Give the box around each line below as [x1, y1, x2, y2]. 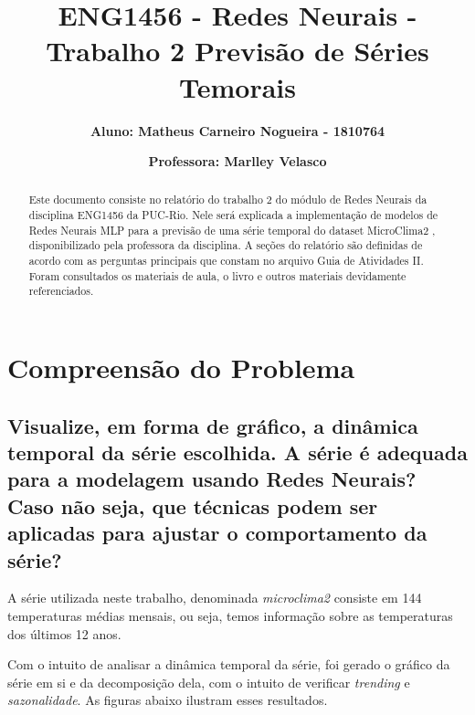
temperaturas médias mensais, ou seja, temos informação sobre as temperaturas [7, 606, 453, 626]
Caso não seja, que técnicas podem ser [7, 491, 378, 520]
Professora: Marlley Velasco [148, 152, 327, 171]
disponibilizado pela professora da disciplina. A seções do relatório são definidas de [28, 237, 423, 253]
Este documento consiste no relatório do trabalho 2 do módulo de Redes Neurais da [28, 192, 427, 207]
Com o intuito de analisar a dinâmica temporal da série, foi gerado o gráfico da [7, 655, 450, 674]
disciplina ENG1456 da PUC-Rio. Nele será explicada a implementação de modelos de [28, 207, 438, 223]
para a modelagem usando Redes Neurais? [7, 465, 417, 493]
